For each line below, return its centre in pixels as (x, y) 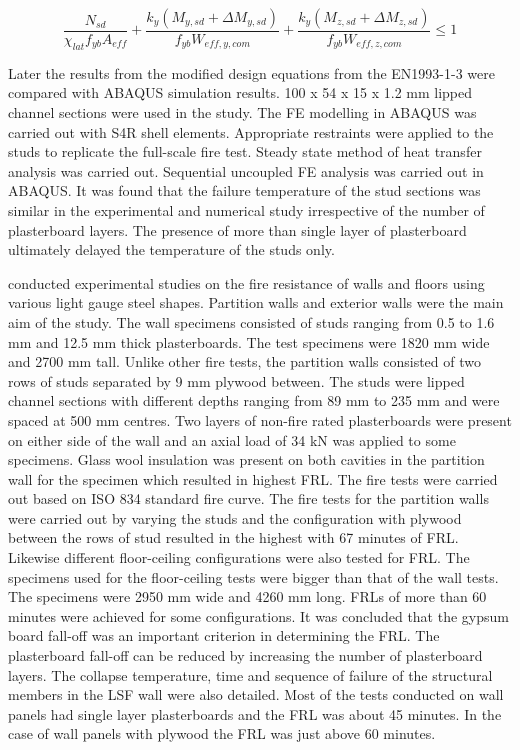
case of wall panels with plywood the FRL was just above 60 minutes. (222, 733)
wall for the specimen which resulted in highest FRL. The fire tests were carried (253, 478)
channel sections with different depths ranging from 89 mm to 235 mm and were (254, 400)
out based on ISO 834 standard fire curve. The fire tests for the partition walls (248, 498)
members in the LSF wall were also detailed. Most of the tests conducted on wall (256, 694)
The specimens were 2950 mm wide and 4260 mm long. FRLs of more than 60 (247, 596)
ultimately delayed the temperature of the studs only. (171, 249)
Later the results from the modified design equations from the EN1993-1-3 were (251, 72)
